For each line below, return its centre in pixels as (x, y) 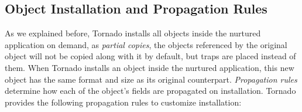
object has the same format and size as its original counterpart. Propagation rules (151, 79)
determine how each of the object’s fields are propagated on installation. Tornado (150, 91)
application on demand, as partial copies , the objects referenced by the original (146, 44)
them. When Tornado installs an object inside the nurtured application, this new (150, 67)
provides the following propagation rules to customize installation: (123, 102)
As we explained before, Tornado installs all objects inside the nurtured (133, 33)
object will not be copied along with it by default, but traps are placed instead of (150, 56)
